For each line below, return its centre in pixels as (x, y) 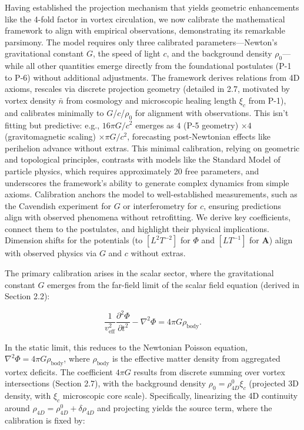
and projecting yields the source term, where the (185, 408)
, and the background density (219, 53)
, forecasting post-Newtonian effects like (199, 136)
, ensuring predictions (242, 205)
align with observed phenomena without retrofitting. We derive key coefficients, (148, 217)
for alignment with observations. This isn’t (212, 112)
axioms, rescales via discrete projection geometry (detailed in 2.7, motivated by (147, 89)
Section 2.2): (27, 296)
